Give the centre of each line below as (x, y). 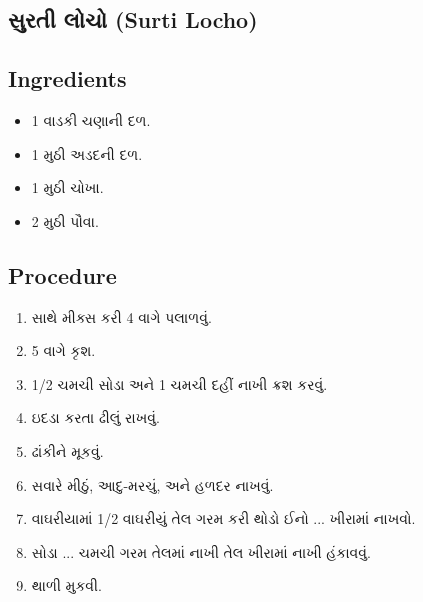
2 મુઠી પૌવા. (65, 220)
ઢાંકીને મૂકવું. (67, 450)
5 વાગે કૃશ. (63, 350)
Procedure (62, 274)
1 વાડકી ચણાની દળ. (91, 119)
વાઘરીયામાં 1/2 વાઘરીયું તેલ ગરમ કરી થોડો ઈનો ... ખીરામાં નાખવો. (223, 518)
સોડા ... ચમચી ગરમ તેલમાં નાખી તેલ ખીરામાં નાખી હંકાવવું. (201, 551)
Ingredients (67, 78)
